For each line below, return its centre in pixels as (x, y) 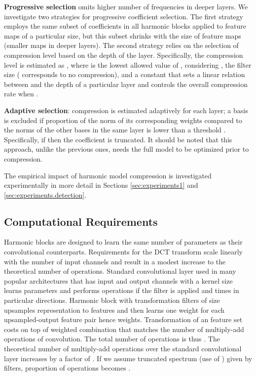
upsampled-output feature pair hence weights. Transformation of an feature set (123, 319)
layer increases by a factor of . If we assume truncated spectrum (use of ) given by (128, 358)
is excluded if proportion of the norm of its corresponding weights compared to (123, 120)
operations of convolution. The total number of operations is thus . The (112, 339)
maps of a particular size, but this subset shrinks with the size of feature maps (123, 35)
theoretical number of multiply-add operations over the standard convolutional (123, 349)
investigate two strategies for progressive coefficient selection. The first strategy (124, 16)
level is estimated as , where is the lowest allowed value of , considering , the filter (128, 64)
